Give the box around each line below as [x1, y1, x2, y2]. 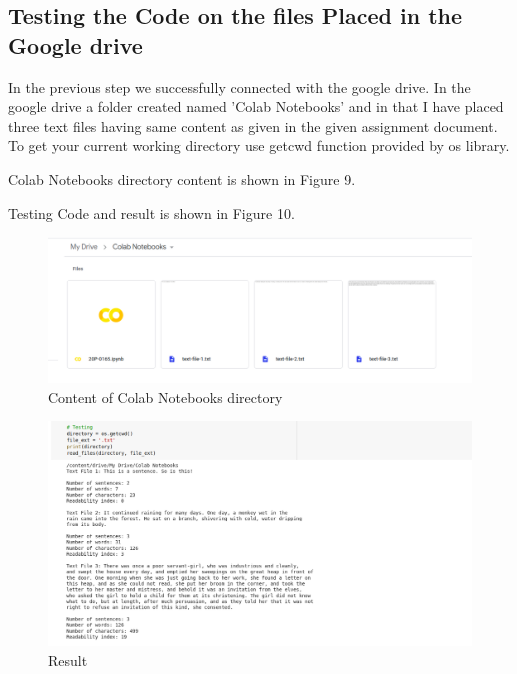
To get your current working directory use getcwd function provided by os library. [8, 135, 510, 156]
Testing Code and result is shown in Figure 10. [8, 202, 295, 223]
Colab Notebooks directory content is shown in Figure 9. [8, 168, 356, 189]
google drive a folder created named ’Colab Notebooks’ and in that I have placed [8, 96, 504, 117]
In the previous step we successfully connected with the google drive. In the [8, 76, 471, 97]
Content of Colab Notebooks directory [48, 386, 283, 407]
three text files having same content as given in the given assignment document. [8, 115, 498, 136]
